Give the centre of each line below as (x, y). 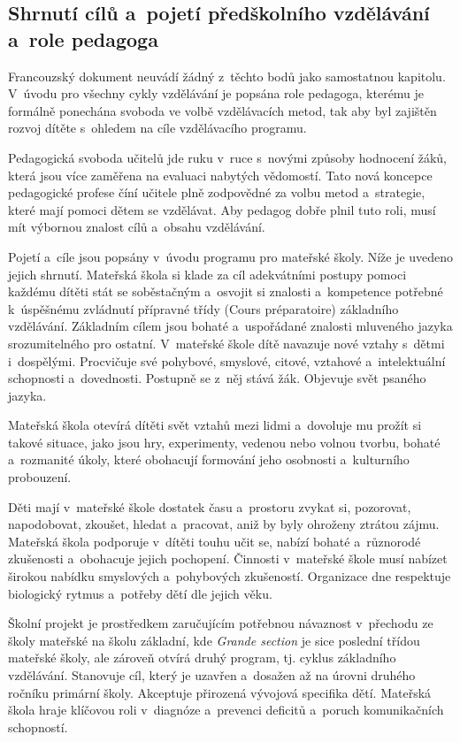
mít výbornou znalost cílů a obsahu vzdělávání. (137, 227)
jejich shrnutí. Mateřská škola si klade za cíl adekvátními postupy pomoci (207, 274)
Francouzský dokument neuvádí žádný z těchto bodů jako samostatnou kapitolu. (227, 76)
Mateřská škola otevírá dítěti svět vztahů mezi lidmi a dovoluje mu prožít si (215, 425)
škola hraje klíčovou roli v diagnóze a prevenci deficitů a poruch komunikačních (226, 710)
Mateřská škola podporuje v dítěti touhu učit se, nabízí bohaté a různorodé (215, 541)
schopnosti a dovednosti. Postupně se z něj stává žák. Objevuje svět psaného (217, 378)
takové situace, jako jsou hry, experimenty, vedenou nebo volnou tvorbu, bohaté (224, 442)
